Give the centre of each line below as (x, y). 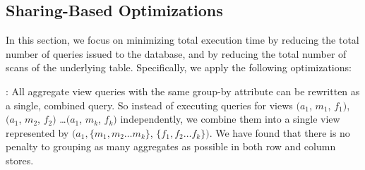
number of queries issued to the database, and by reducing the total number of (176, 53)
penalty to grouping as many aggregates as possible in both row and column (171, 146)
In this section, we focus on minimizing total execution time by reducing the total (182, 40)
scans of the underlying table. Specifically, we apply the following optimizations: (179, 67)
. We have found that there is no (280, 132)
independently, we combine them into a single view (230, 119)
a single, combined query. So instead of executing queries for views (149, 105)
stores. (20, 160)
